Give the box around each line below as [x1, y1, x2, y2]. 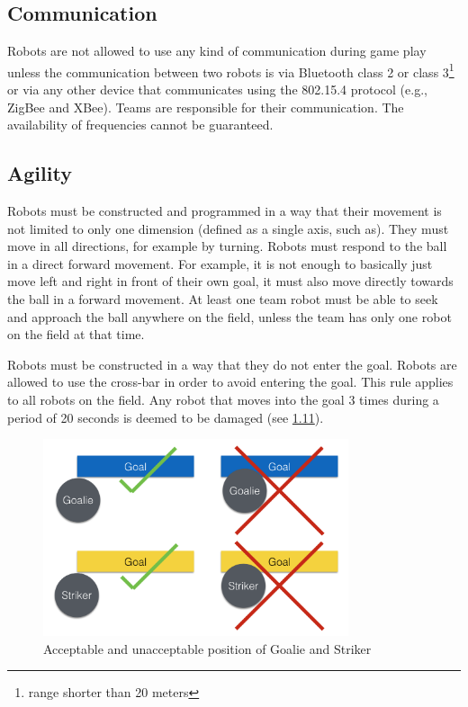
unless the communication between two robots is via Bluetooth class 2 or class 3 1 [7, 59, 454, 81]
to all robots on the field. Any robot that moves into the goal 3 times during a [7, 389, 439, 408]
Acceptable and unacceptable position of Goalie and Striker [43, 639, 372, 658]
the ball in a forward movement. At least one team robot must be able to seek [7, 290, 438, 308]
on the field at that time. [7, 325, 145, 344]
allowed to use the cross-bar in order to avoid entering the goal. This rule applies [7, 372, 454, 391]
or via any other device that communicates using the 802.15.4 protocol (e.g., [7, 80, 427, 99]
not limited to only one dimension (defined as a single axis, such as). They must [7, 219, 449, 237]
